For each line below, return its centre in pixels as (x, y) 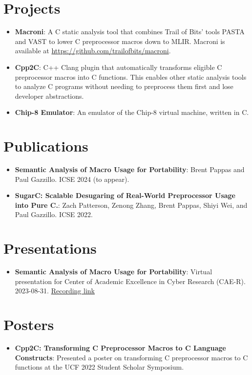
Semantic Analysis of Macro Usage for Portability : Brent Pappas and (130, 169)
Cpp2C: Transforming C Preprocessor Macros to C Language (120, 348)
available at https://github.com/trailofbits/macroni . (93, 51)
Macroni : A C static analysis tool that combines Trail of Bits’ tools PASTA (130, 32)
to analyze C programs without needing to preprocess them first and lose (124, 86)
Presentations (50, 248)
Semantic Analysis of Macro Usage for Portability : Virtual (114, 272)
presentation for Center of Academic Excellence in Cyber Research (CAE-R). (130, 281)
